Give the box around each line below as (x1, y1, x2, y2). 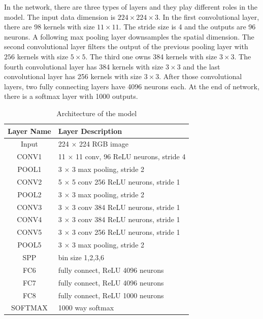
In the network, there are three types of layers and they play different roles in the (4, 2, 258, 12)
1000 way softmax (58, 302, 114, 313)
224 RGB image (79, 138, 128, 149)
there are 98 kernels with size (4, 21, 95, 32)
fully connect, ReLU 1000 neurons (58, 290, 164, 300)
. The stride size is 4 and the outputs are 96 (119, 21, 256, 32)
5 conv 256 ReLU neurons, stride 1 (72, 176, 180, 187)
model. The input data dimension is (4, 11, 116, 22)
